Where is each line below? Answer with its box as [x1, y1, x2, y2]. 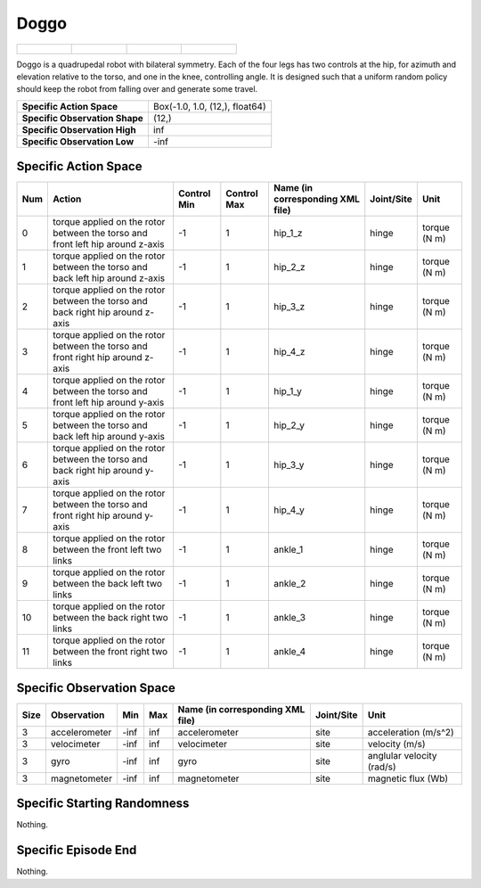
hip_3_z [273, 300, 306, 313]
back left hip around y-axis [52, 431, 165, 443]
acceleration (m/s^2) [367, 726, 454, 738]
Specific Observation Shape [21, 111, 144, 124]
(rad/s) [367, 761, 396, 773]
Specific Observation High [21, 123, 137, 136]
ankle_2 [273, 578, 306, 590]
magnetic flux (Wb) [367, 772, 449, 785]
